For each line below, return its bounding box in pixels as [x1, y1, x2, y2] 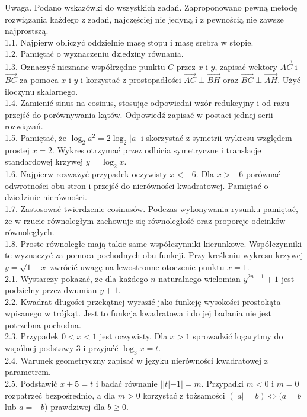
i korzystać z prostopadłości [81, 73, 181, 85]
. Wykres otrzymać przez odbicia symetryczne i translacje [52, 143, 261, 156]
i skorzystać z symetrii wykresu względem [140, 131, 292, 143]
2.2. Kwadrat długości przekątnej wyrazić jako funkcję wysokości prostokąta [5, 295, 281, 307]
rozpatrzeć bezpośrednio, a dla [5, 389, 116, 401]
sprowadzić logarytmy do [193, 330, 283, 342]
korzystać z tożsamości [143, 389, 225, 401]
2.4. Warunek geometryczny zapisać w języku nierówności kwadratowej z [5, 354, 268, 366]
